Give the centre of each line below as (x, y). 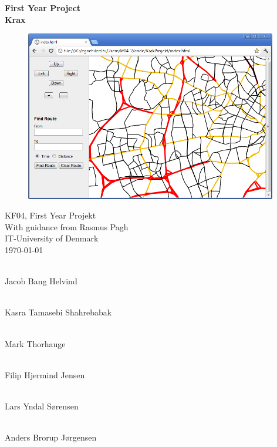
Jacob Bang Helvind (41, 281)
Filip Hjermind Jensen (45, 374)
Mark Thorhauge (35, 343)
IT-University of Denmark (52, 238)
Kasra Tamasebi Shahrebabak (58, 312)
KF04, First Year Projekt (50, 215)
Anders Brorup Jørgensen (51, 437)
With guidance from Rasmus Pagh (67, 226)
